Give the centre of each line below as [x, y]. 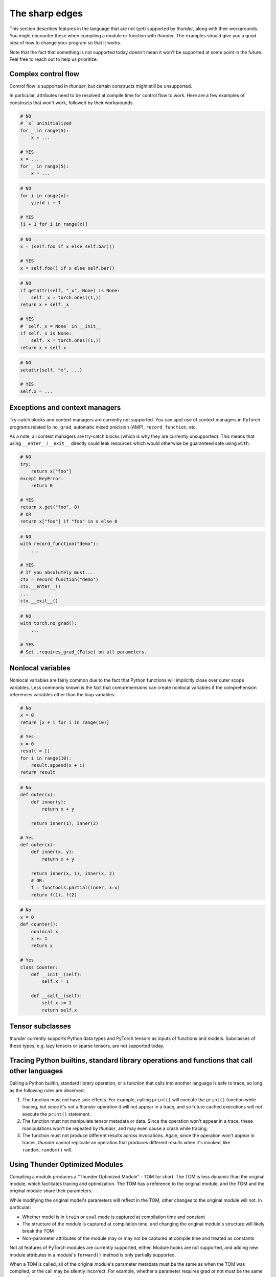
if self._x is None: [46, 333]
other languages [36, 1071]
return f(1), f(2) [54, 895]
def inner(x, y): [53, 852]
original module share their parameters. [51, 1191]
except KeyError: [42, 478]
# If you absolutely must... [57, 572]
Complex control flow [44, 74]
